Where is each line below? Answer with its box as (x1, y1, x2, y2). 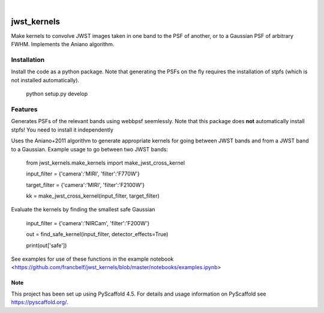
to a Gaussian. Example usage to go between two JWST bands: (11, 145, 168, 153)
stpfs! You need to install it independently (11, 126, 114, 133)
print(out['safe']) (26, 242, 67, 249)
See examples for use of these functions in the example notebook (11, 255, 174, 263)
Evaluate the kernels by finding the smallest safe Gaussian (11, 206, 155, 213)
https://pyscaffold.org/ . (11, 299, 68, 306)
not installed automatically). (11, 76, 80, 84)
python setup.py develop (26, 90, 88, 97)
